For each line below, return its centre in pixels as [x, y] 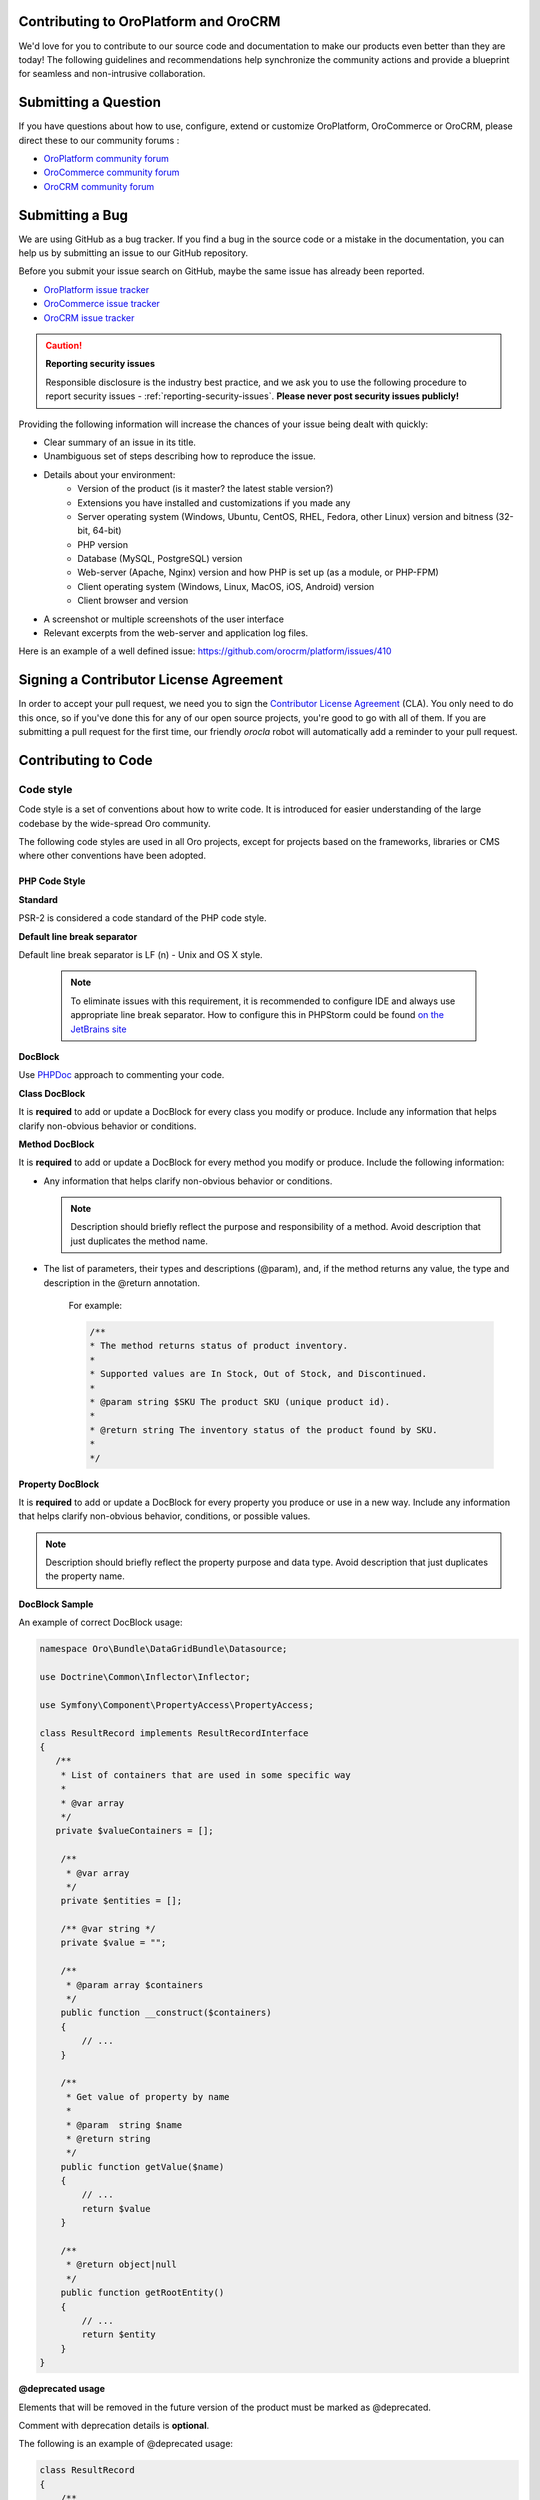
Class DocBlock [52, 1093]
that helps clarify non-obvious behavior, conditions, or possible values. [164, 1516]
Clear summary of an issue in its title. [120, 442]
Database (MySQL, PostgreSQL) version [160, 559]
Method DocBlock [56, 1144]
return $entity [119, 2334]
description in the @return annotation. [121, 1282]
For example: [95, 1306]
